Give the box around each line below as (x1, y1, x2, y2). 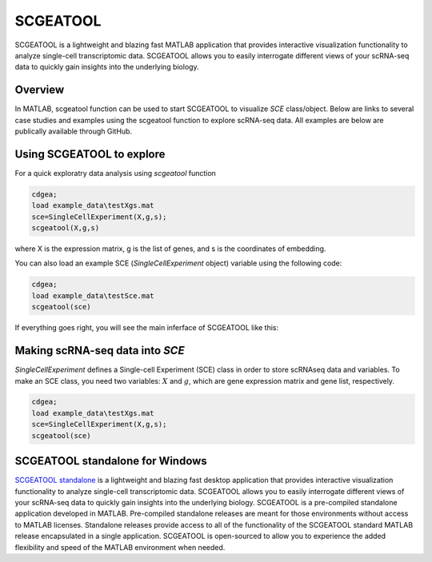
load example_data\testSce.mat (31, 291, 155, 300)
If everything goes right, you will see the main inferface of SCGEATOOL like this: (14, 323, 279, 333)
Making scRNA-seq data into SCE (14, 344, 185, 357)
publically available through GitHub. (14, 126, 132, 136)
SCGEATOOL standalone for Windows (14, 454, 207, 468)
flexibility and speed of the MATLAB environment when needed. (14, 542, 226, 552)
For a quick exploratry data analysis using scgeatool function (14, 168, 216, 177)
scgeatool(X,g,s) (31, 224, 100, 233)
